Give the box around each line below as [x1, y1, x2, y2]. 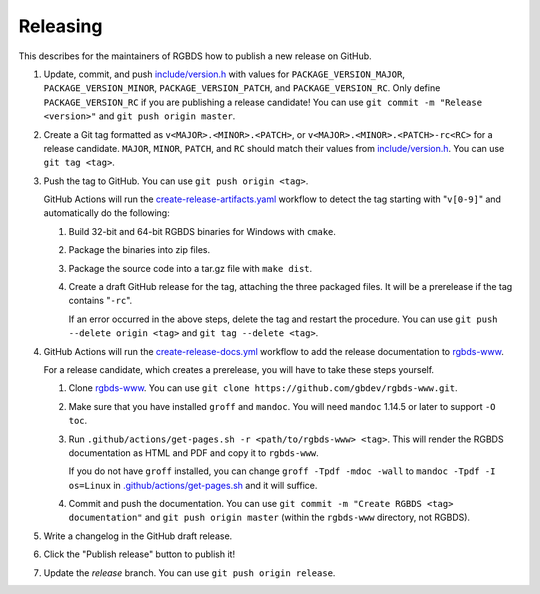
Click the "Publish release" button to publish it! [43, 548, 235, 560]
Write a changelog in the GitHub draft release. [43, 530, 233, 542]
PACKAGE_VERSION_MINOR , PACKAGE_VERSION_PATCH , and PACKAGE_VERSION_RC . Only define [43, 82, 441, 94]
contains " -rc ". [68, 295, 133, 307]
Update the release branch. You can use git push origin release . [43, 566, 336, 579]
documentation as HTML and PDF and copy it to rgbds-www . [68, 446, 319, 459]
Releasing [18, 15, 103, 37]
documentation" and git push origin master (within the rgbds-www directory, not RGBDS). [68, 511, 470, 524]
